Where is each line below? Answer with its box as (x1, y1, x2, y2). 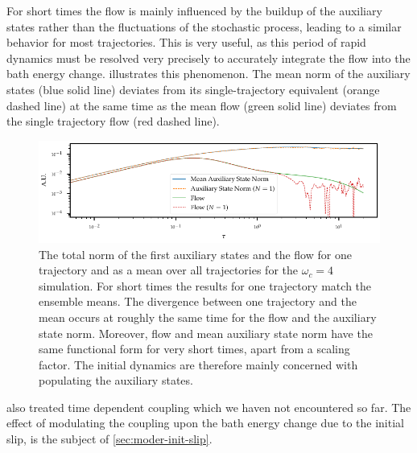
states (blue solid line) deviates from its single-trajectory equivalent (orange (6, 80, 380, 97)
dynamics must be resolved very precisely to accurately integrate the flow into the (6, 49, 411, 66)
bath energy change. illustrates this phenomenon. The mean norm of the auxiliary (6, 65, 411, 82)
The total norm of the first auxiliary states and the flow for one (39, 245, 352, 262)
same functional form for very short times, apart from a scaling (39, 340, 350, 357)
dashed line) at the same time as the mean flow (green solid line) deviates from (6, 97, 397, 113)
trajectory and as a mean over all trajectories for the (39, 262, 298, 278)
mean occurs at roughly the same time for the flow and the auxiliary (39, 308, 377, 325)
